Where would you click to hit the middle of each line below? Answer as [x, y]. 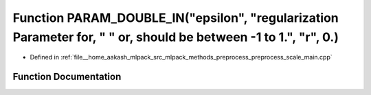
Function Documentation [67, 77]
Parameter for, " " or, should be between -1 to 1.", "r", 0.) [176, 37]
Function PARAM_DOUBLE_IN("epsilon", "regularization [176, 18]
